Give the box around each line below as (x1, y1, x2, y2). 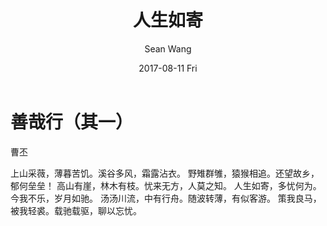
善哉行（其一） (10, 111, 134, 133)
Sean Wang (144, 42, 192, 55)
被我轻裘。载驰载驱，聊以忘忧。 (10, 204, 142, 216)
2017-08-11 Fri (138, 62, 198, 74)
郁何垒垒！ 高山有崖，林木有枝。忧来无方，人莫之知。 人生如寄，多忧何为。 (10, 179, 322, 191)
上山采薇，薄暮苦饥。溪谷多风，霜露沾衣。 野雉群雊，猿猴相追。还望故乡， (10, 167, 320, 179)
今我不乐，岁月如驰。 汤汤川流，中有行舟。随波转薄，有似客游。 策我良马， (10, 192, 322, 204)
